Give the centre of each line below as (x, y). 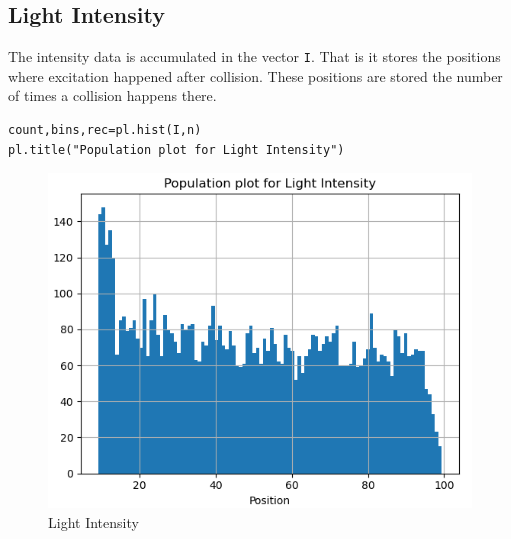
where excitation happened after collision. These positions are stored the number (255, 75)
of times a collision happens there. (112, 95)
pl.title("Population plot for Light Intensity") (176, 149)
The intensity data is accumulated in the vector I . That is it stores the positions (254, 56)
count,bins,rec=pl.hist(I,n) (105, 130)
